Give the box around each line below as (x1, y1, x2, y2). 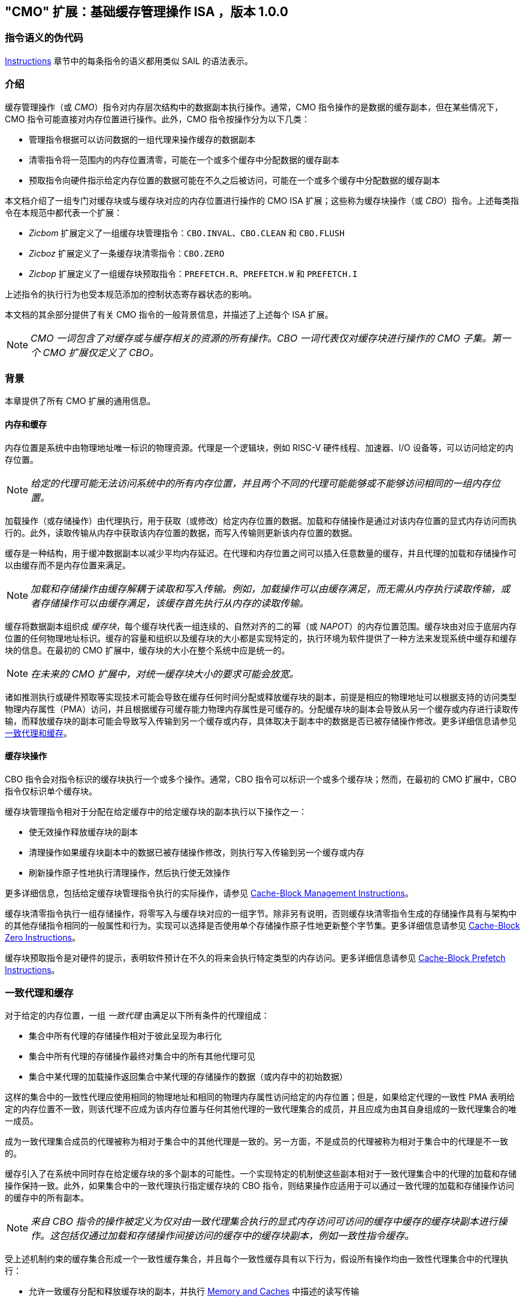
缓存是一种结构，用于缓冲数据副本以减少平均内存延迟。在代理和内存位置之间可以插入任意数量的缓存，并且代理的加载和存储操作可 (5, 547, 517, 558)
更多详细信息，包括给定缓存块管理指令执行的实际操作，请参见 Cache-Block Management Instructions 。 (5, 887, 414, 898)
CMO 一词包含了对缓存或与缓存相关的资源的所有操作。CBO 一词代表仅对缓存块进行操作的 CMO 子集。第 (31, 332, 502, 344)
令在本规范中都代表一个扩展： (5, 207, 122, 218)
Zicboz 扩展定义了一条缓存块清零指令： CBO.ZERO (29, 248, 225, 258)
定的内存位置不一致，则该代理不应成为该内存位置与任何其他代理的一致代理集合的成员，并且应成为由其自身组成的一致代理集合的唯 (5, 1104, 517, 1115)
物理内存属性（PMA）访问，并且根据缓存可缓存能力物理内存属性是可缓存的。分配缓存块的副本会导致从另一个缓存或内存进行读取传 (5, 703, 519, 714)
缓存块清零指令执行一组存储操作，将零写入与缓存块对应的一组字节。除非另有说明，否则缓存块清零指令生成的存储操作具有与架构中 (5, 908, 517, 918)
